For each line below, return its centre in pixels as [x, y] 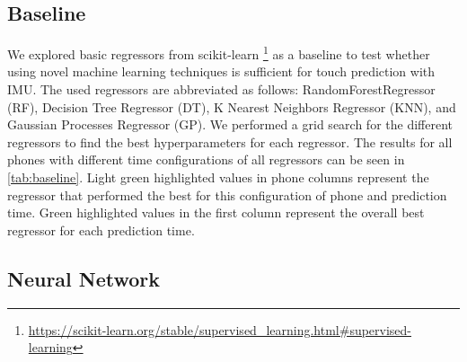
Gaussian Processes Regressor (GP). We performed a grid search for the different [230, 124]
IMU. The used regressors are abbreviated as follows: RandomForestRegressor [221, 89]
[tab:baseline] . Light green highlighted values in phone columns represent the [218, 177]
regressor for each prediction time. [101, 230]
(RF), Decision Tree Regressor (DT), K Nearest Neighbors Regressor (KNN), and [232, 106]
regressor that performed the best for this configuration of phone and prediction [227, 194]
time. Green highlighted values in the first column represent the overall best [216, 212]
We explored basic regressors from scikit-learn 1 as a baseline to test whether [219, 53]
